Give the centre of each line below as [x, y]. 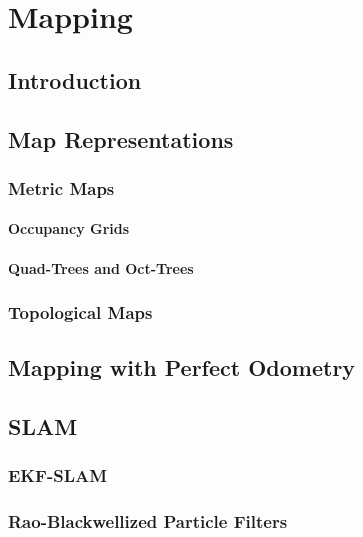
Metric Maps [61, 187]
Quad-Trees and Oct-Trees [101, 267]
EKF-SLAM [58, 475]
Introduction [75, 79]
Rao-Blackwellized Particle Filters [148, 521]
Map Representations [121, 138]
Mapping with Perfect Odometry [182, 367]
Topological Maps [80, 312]
